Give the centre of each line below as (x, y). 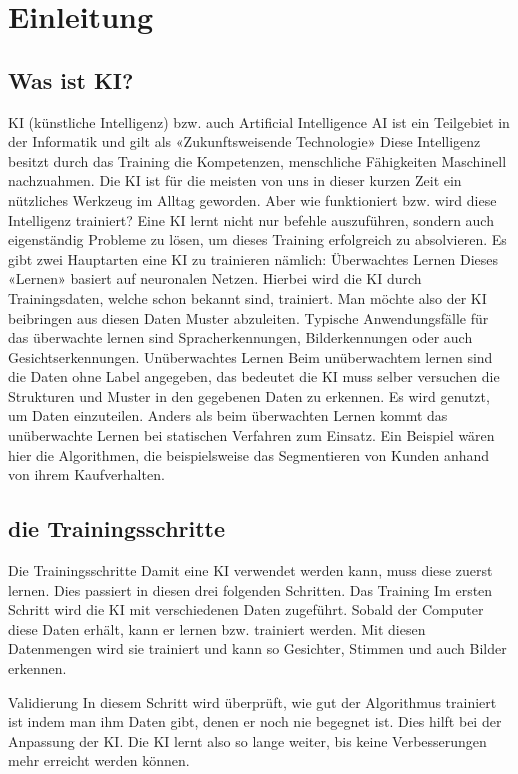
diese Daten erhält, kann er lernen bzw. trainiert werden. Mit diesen (217, 628)
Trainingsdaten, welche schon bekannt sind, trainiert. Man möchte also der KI (247, 297)
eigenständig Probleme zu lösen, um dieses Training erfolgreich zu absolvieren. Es (257, 239)
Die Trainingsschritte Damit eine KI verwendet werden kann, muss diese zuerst (250, 570)
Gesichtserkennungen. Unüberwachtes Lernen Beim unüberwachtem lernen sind (250, 356)
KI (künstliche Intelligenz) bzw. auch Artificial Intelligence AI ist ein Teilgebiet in (259, 121)
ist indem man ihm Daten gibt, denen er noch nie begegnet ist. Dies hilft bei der (255, 721)
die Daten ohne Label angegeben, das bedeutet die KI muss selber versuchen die (254, 376)
